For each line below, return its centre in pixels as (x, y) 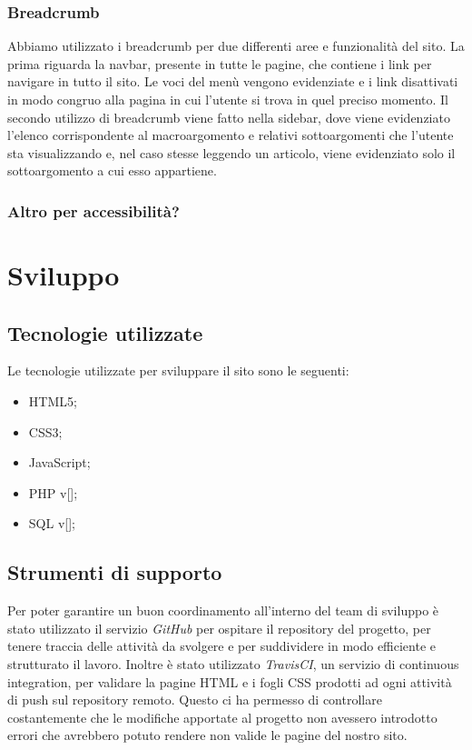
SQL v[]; (52, 523)
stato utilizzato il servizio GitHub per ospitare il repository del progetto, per (219, 628)
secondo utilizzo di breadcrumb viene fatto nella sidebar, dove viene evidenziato (229, 117)
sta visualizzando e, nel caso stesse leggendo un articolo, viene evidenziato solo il (231, 152)
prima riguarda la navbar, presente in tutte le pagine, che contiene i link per (220, 63)
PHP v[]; (53, 492)
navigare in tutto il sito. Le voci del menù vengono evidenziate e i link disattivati (233, 81)
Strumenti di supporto (115, 572)
